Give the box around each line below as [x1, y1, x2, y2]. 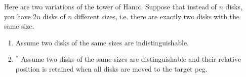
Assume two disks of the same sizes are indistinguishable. [15, 37, 189, 47]
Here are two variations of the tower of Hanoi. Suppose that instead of [4, 1, 217, 11]
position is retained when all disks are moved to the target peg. [15, 63, 207, 74]
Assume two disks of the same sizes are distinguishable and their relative [21, 54, 241, 64]
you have [4, 11, 31, 21]
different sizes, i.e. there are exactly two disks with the [74, 11, 240, 21]
